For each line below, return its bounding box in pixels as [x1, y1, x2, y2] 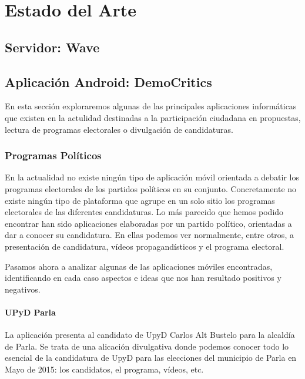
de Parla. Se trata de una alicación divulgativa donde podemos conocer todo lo [5, 340, 289, 352]
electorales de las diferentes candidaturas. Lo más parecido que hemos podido [5, 206, 284, 218]
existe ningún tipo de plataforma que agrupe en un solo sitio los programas [5, 194, 275, 206]
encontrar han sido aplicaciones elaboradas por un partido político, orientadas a [5, 217, 292, 229]
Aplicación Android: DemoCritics [5, 72, 212, 90]
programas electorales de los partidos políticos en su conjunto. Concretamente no [5, 182, 297, 194]
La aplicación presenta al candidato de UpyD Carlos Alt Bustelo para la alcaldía [5, 328, 295, 341]
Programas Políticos [5, 148, 102, 163]
